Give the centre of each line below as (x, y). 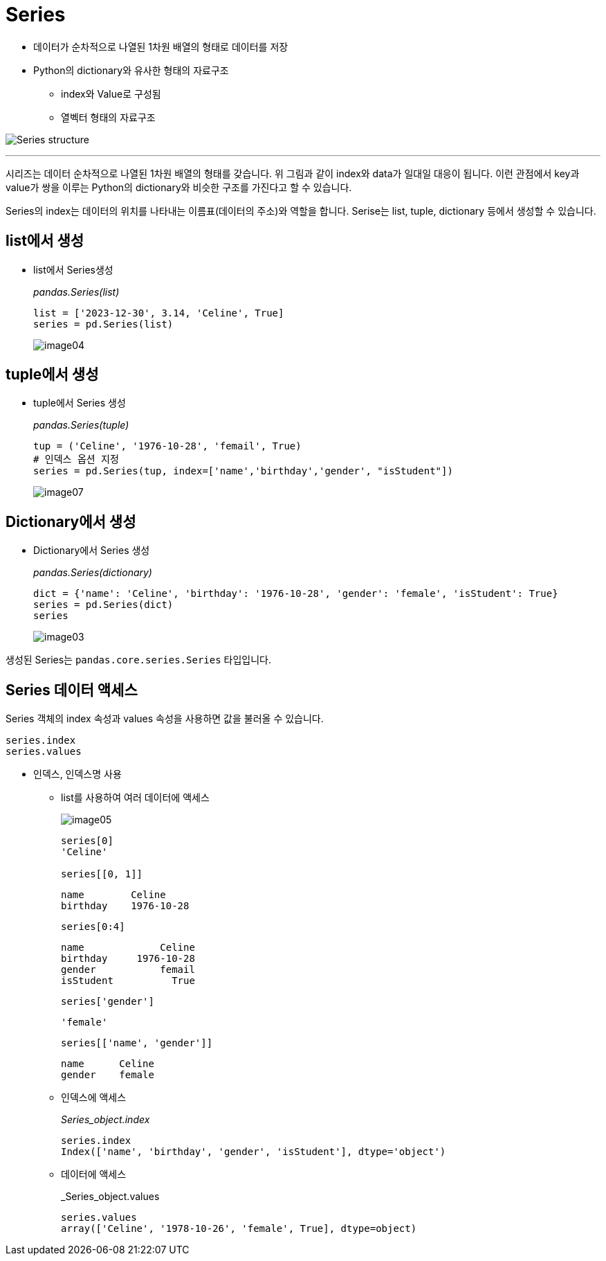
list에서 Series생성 (73, 269)
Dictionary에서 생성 (71, 521)
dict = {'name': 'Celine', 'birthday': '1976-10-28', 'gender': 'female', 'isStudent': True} (296, 594)
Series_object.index (105, 1120)
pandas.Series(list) (76, 292)
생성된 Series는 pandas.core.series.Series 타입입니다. (138, 660)
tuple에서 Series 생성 (80, 403)
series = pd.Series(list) (103, 324)
